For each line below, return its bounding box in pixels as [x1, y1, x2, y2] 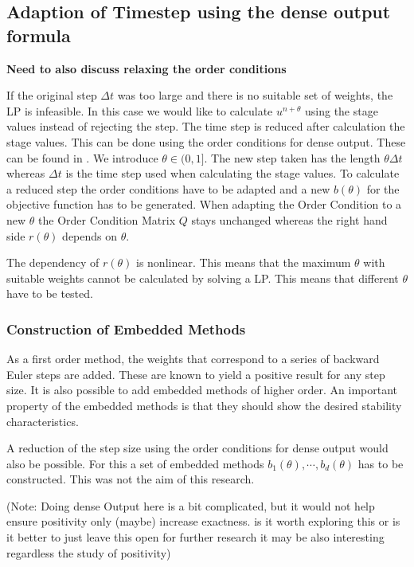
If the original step [6, 87, 97, 104]
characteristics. [6, 413, 79, 429]
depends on [62, 227, 118, 244]
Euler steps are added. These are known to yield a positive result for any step [6, 366, 385, 382]
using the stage [305, 102, 378, 119]
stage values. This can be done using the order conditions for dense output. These [6, 133, 406, 150]
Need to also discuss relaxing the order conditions [6, 60, 287, 76]
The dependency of [6, 254, 100, 271]
